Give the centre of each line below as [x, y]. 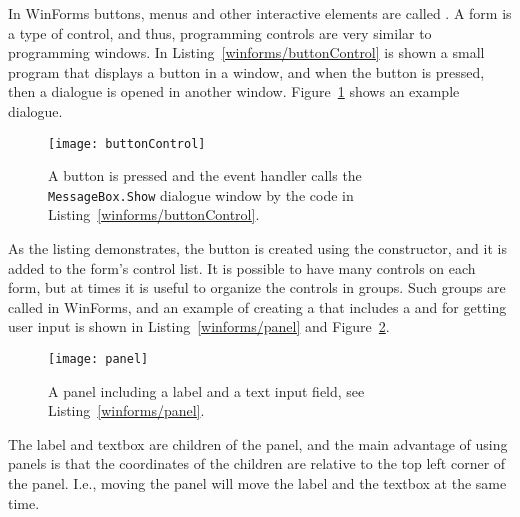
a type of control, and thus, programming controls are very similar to [220, 32]
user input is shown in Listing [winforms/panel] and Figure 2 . [199, 326]
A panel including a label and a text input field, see [206, 390]
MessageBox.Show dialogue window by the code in [201, 194]
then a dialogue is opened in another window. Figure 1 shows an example [234, 91]
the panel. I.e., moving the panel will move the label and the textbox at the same [257, 483]
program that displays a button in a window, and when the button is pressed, [246, 71]
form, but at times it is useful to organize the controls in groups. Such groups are [257, 287]
